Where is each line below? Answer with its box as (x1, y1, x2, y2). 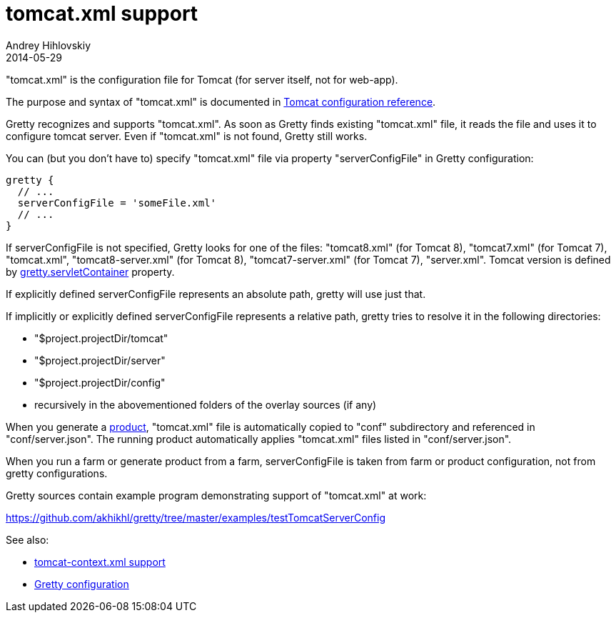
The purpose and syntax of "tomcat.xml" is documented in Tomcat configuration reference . (6, 95, 436, 108)
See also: (6, 533, 49, 546)
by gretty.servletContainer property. (6, 265, 175, 278)
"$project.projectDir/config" (34, 376, 166, 389)
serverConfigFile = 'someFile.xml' (17, 196, 217, 209)
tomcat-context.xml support (34, 555, 166, 568)
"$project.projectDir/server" (34, 354, 166, 367)
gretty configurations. (6, 467, 108, 479)
